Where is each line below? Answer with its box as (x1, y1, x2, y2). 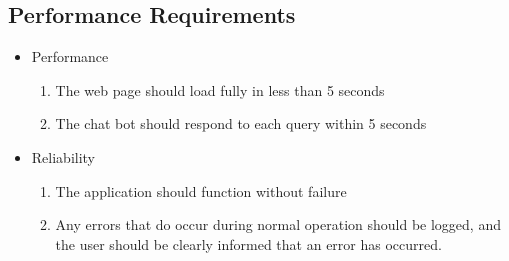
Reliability (31, 146, 96, 167)
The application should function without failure (55, 180, 347, 201)
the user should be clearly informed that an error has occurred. (55, 233, 442, 254)
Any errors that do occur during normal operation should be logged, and (55, 214, 501, 235)
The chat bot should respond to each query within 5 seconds (55, 113, 427, 134)
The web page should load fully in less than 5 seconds (55, 79, 385, 100)
